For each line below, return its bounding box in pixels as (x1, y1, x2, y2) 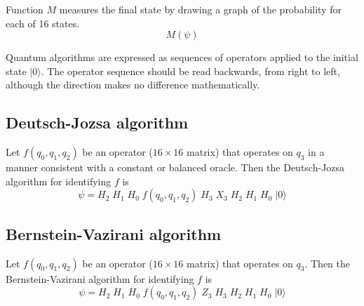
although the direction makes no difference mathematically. (6, 77, 260, 92)
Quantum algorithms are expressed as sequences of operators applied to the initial (6, 50, 358, 65)
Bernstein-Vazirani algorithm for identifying (6, 271, 194, 286)
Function (6, 2, 43, 16)
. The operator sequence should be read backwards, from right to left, (41, 63, 340, 78)
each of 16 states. (6, 15, 80, 30)
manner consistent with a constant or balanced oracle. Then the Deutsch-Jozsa (6, 160, 345, 175)
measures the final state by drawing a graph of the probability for (59, 2, 342, 16)
